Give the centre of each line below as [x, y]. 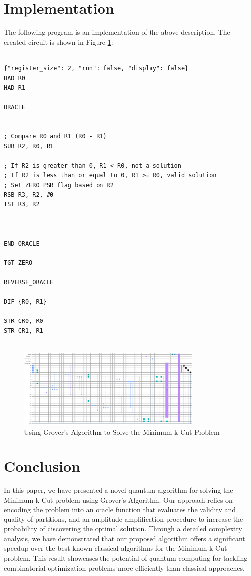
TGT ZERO [18, 263]
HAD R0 [15, 78]
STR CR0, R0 [24, 321]
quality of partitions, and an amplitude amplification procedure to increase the [124, 519]
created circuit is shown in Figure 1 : [59, 41]
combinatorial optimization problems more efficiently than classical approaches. [124, 567]
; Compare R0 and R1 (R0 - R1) [55, 137]
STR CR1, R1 [24, 331]
